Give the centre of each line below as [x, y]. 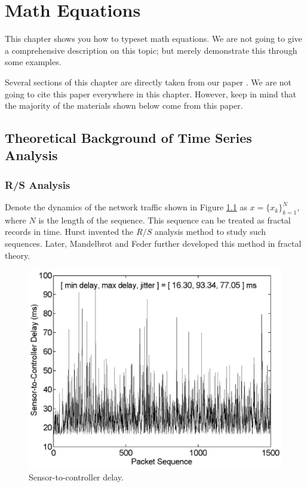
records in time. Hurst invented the [69, 232]
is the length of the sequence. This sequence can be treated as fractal [165, 220]
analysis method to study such [210, 232]
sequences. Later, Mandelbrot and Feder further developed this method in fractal [153, 243]
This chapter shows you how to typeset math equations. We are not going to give [153, 39]
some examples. [33, 62]
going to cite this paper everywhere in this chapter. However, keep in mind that [151, 94]
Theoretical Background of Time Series [128, 138]
